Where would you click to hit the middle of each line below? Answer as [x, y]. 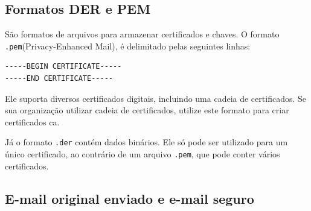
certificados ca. [32, 121]
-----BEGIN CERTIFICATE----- [63, 67]
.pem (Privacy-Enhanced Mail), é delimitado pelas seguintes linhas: [128, 46]
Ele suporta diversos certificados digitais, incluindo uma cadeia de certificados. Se [155, 98]
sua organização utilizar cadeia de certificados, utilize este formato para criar [147, 110]
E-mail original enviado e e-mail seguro [130, 198]
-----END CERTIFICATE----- [59, 79]
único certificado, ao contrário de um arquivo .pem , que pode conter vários [143, 154]
